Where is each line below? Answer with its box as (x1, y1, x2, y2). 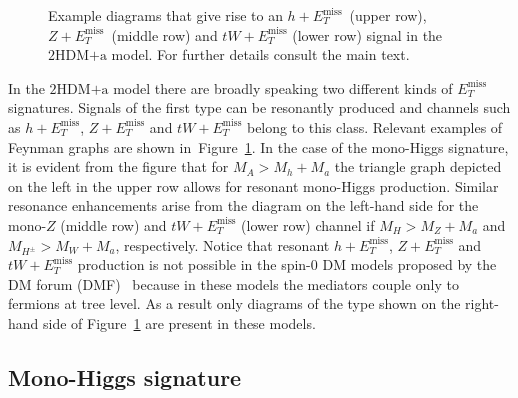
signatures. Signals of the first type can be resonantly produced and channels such (8, 97, 511, 118)
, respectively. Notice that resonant (115, 234, 330, 255)
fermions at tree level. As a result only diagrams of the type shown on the (8, 293, 461, 314)
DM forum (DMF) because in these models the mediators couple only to (8, 273, 459, 294)
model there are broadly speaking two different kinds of (113, 77, 453, 98)
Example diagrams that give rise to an (48, 5, 283, 25)
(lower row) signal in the (292, 24, 443, 45)
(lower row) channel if (241, 214, 375, 235)
